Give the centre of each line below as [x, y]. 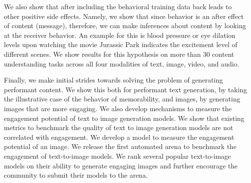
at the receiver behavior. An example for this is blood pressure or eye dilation [120, 35]
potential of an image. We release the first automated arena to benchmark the [120, 146]
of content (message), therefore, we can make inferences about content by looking [125, 25]
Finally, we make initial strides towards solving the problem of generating [114, 80]
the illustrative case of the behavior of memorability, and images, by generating [122, 99]
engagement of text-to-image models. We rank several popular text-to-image [117, 156]
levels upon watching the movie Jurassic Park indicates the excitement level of [121, 44]
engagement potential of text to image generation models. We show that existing [124, 118]
